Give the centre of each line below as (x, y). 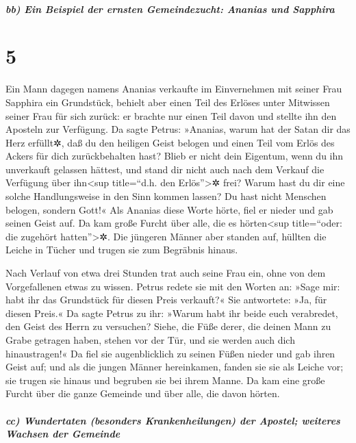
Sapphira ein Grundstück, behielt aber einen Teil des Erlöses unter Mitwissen (168, 102)
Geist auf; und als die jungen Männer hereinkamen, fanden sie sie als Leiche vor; (175, 367)
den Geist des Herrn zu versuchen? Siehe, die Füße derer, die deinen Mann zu (168, 326)
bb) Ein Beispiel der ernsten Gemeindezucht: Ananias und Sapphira (170, 9)
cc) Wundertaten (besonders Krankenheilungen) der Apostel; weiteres (173, 420)
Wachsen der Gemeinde (63, 434)
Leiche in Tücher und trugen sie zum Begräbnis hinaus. (122, 250)
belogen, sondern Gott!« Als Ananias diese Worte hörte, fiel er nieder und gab (169, 209)
